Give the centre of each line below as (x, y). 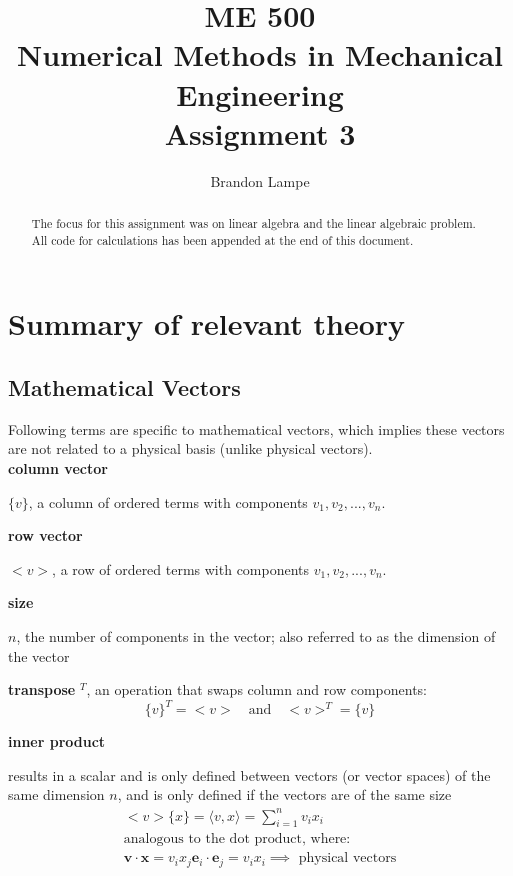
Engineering (260, 93)
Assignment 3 (260, 132)
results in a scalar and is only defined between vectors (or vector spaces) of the (249, 774)
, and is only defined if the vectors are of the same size (284, 794)
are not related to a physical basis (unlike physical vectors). (190, 448)
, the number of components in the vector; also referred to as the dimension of (256, 635)
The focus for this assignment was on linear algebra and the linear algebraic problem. (253, 223)
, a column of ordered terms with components (168, 501)
